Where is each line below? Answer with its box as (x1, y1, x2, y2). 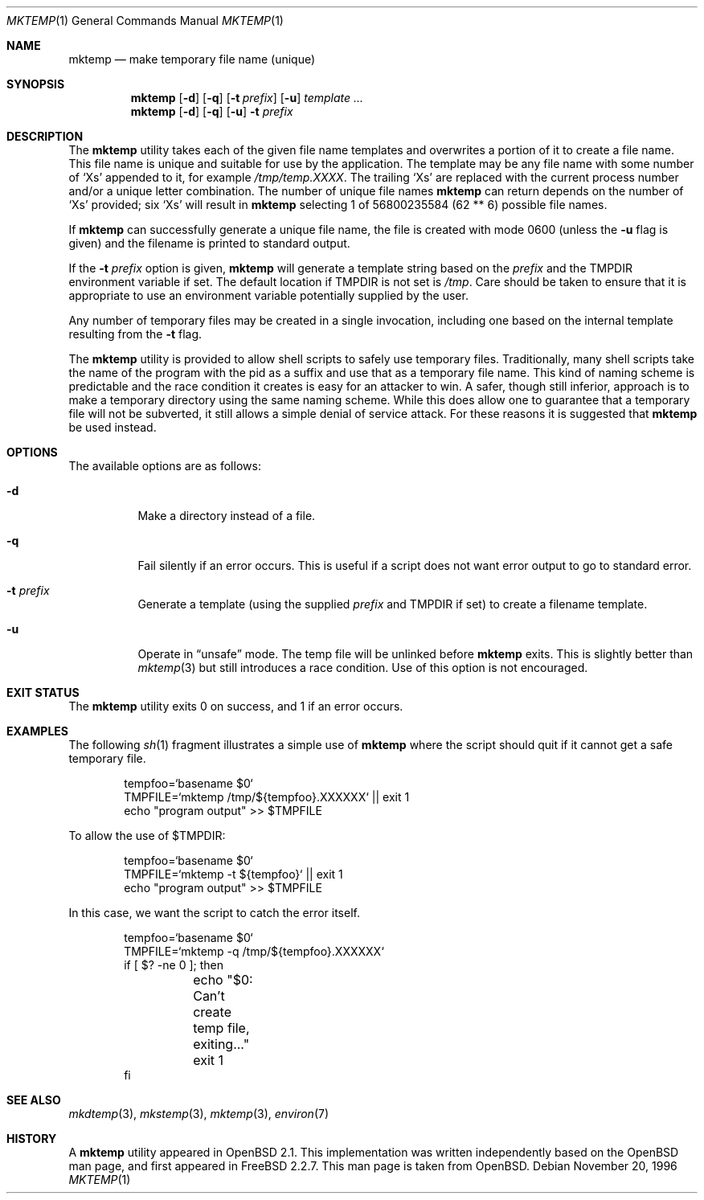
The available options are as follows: (68, 459, 261, 473)
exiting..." (193, 1036, 250, 1052)
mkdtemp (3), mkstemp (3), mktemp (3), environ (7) (68, 1107, 329, 1120)
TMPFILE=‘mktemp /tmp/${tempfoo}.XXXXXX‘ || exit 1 (124, 790, 410, 804)
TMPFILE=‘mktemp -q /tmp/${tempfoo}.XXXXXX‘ (124, 944, 384, 958)
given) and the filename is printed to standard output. (68, 236, 350, 250)
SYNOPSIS (6, 77, 65, 91)
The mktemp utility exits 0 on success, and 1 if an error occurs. (68, 699, 403, 713)
